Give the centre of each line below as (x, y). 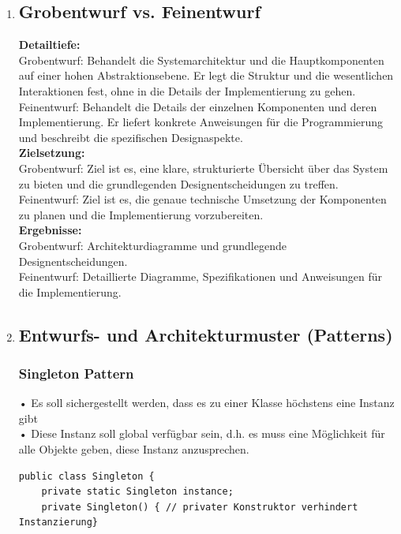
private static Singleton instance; (137, 492)
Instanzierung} (58, 523)
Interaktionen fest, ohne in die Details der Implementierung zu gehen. (187, 90)
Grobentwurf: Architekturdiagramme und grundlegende (152, 245)
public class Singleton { (86, 476)
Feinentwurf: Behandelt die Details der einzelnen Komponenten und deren (198, 106)
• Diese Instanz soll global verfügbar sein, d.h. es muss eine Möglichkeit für (202, 433)
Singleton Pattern (76, 373)
